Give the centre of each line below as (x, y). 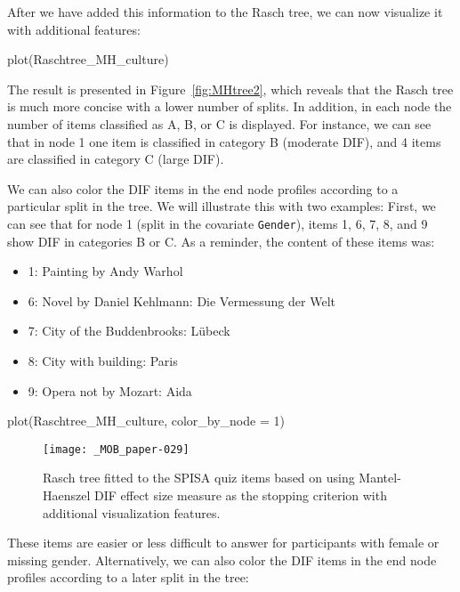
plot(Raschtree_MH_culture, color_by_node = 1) (146, 421)
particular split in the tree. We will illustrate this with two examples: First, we (222, 206)
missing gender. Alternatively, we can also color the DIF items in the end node (222, 560)
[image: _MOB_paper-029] (116, 449)
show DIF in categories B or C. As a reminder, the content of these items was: (221, 241)
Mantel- (380, 478)
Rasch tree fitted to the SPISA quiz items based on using (199, 478)
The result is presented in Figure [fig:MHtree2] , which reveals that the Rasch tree (230, 89)
